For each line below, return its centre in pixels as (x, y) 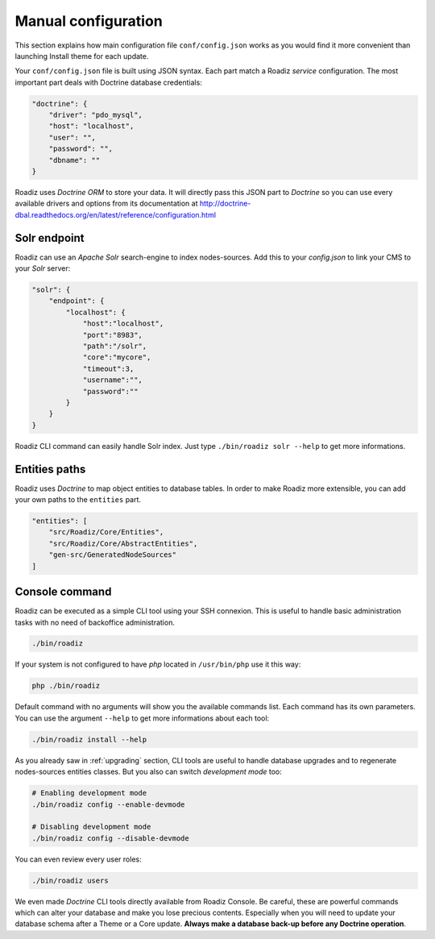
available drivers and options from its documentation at (106, 204)
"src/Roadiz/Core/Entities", (106, 532)
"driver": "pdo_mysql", (95, 115)
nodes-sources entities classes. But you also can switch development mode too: (148, 772)
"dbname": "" (75, 160)
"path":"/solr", (115, 346)
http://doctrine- (225, 204)
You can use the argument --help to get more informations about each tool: (142, 718)
